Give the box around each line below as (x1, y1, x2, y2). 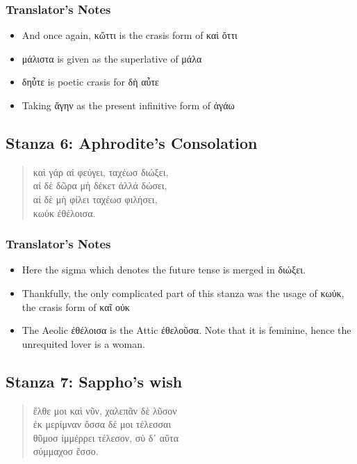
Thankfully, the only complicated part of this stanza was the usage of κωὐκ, (22, 285, 344, 300)
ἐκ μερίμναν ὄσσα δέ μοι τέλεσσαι (33, 417, 172, 431)
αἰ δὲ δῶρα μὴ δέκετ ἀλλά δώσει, (33, 178, 167, 193)
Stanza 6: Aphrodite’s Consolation (6, 131, 258, 153)
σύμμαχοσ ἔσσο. (33, 444, 99, 458)
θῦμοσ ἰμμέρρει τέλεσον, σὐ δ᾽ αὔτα (33, 430, 178, 445)
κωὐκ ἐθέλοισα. (33, 205, 96, 220)
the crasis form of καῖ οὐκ (22, 299, 130, 314)
